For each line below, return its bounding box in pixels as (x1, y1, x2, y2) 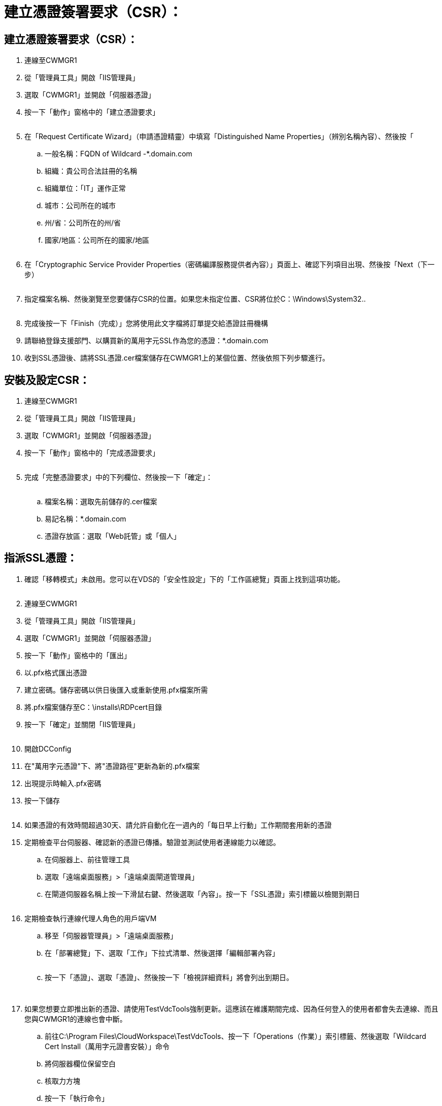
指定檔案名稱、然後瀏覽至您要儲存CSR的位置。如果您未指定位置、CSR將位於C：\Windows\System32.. (24, 295, 366, 304)
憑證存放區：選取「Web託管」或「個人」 (45, 532, 181, 541)
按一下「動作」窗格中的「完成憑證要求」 (24, 448, 159, 458)
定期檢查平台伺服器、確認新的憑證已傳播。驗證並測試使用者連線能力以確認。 (24, 837, 280, 847)
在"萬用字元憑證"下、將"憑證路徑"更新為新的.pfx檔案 (24, 761, 200, 770)
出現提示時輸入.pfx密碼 (24, 778, 101, 788)
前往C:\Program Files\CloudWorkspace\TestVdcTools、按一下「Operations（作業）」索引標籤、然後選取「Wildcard (45, 1031, 426, 1040)
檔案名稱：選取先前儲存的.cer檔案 (45, 497, 157, 506)
